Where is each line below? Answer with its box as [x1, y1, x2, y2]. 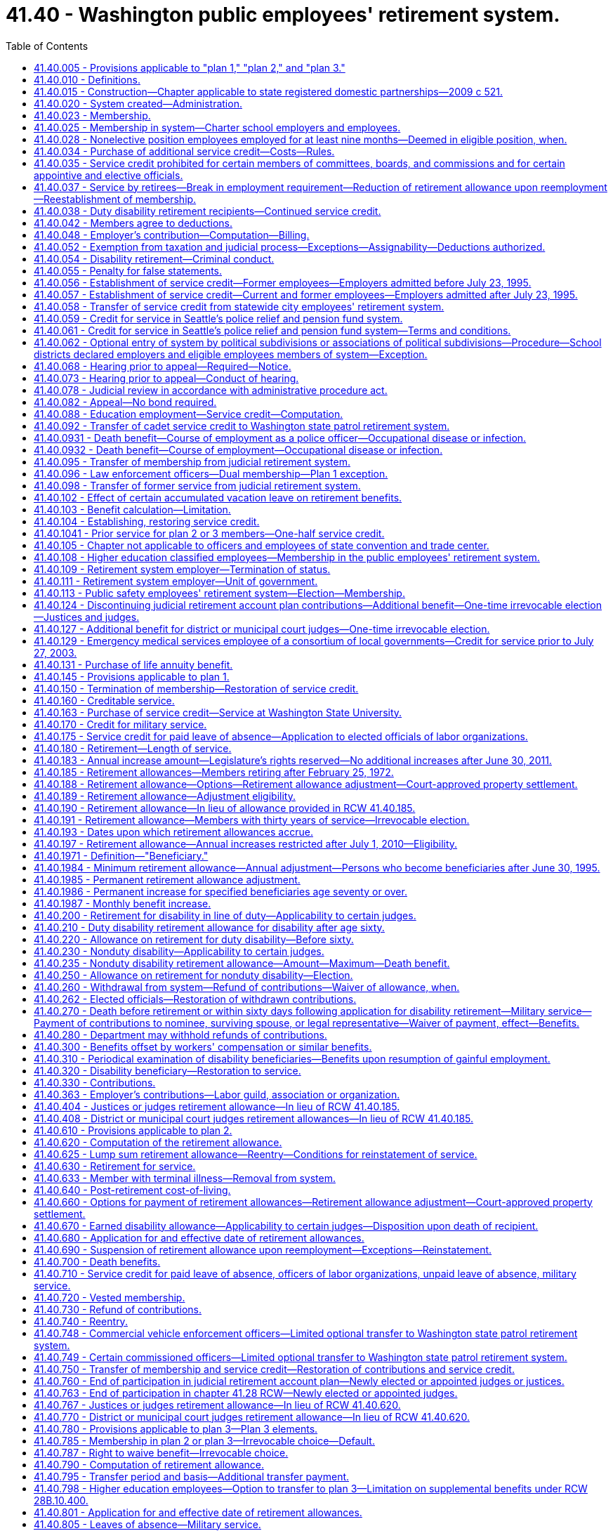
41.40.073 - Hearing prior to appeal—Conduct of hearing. [34, 372, 299, 384]
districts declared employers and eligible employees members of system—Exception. [34, 348, 428, 360]
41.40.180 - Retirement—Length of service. [34, 742, 232, 754]
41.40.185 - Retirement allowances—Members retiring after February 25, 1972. [34, 765, 394, 778]
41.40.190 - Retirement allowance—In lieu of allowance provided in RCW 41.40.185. [34, 801, 416, 814]
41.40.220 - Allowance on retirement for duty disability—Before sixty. [34, 933, 354, 945]
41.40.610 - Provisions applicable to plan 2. [34, 1124, 232, 1136]
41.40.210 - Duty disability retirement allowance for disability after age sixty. [34, 921, 385, 933]
